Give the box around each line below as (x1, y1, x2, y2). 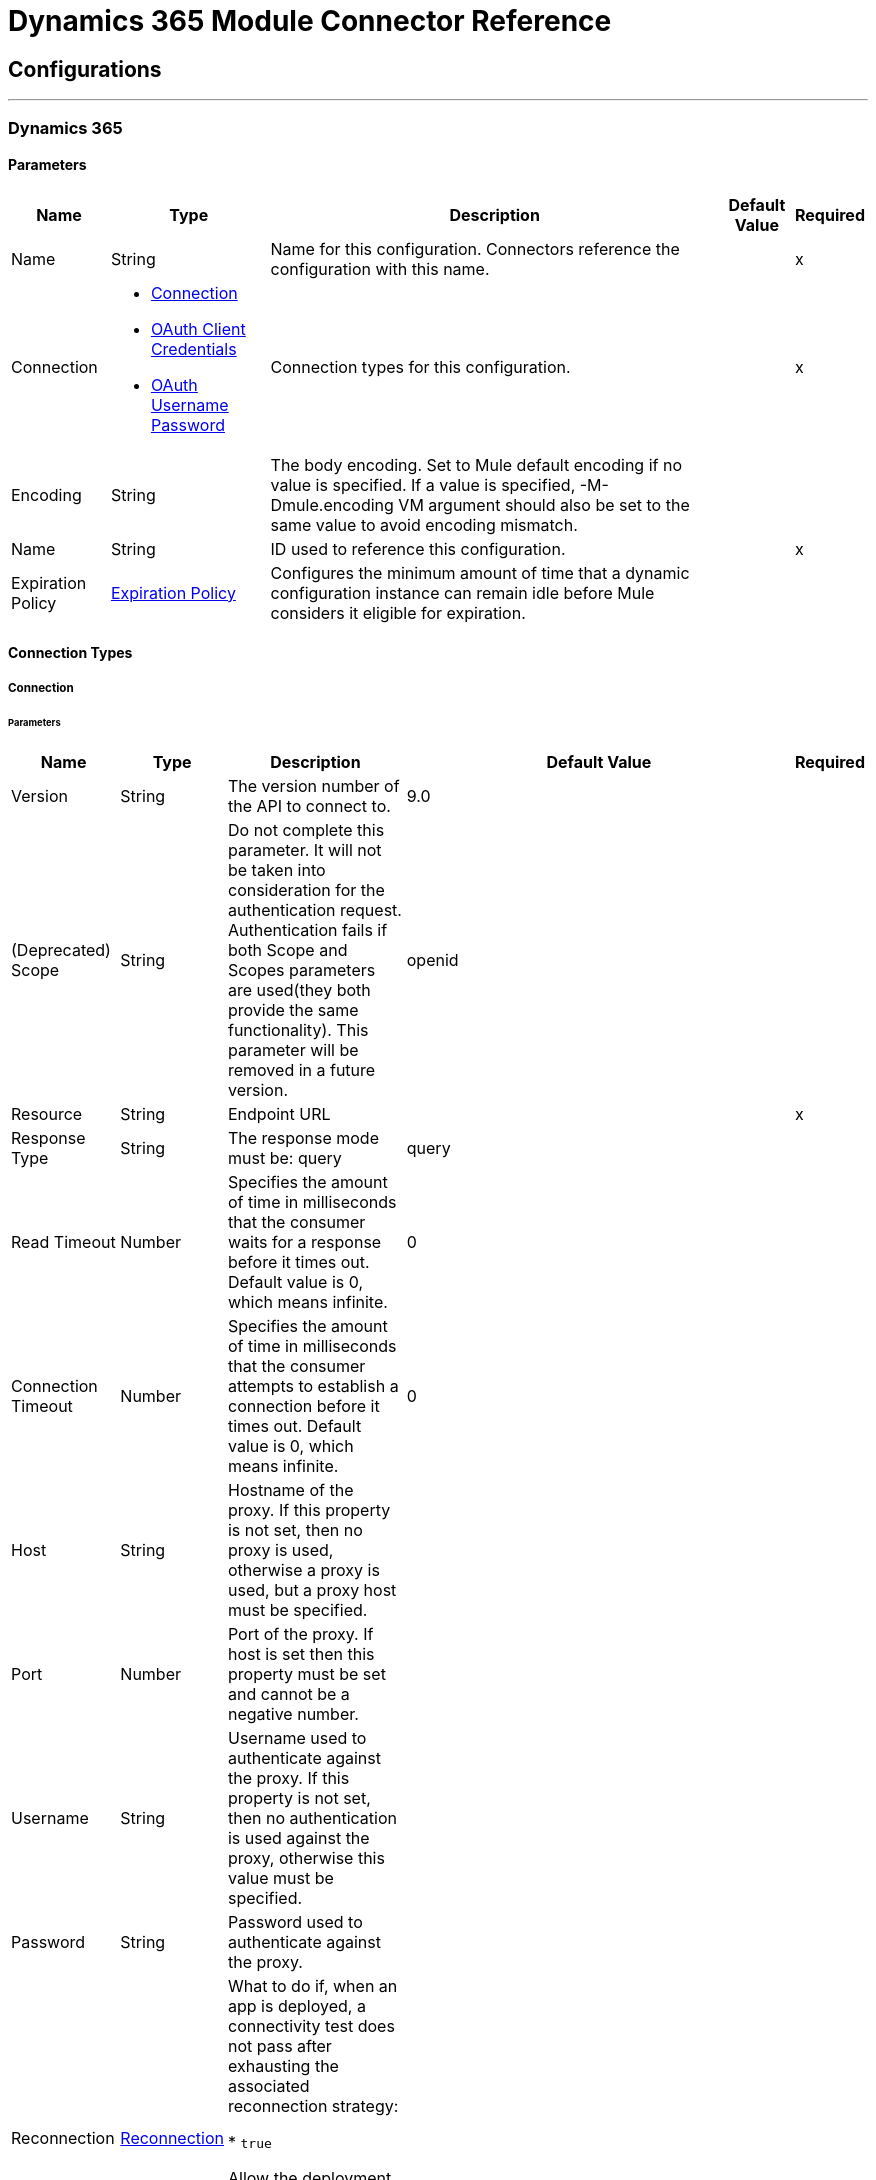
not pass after (227, 2036, 332, 2057)
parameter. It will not (227, 840, 382, 861)
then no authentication (227, 1808, 397, 1829)
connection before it (227, 1396, 380, 1417)
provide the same (227, 1000, 359, 1021)
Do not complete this (227, 820, 385, 841)
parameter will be (227, 1040, 359, 1061)
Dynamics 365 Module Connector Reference (8, 4, 612, 38)
